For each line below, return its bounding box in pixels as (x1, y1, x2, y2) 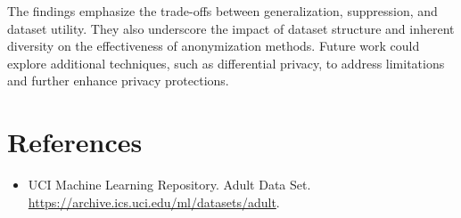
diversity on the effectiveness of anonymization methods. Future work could (7, 36, 420, 55)
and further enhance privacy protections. (7, 71, 229, 90)
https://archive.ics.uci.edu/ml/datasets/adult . (28, 192, 280, 211)
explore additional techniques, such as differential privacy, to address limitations (7, 53, 445, 72)
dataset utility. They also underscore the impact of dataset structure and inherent (7, 19, 455, 37)
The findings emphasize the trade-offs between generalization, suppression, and (7, 2, 438, 20)
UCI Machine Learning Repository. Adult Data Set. (28, 175, 311, 194)
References (7, 124, 143, 160)
